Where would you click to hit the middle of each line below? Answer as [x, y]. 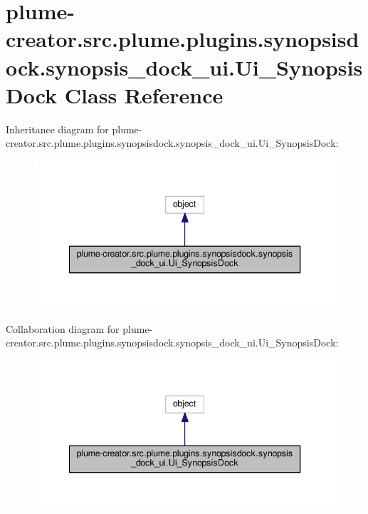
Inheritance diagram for [57, 129]
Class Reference [144, 94]
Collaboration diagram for [63, 328]
